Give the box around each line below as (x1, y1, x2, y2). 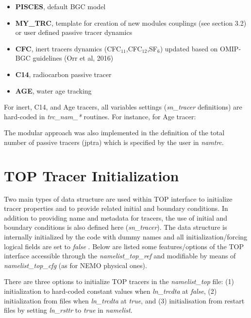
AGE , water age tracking (15, 85, 92, 95)
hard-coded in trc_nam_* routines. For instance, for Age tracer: (4, 111, 196, 121)
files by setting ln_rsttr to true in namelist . (4, 305, 133, 315)
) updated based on (160, 43, 218, 53)
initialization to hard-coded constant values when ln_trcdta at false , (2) (4, 286, 217, 296)
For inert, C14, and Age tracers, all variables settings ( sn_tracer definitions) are (4, 102, 242, 112)
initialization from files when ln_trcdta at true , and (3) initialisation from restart (4, 295, 245, 305)
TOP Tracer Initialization (4, 165, 179, 185)
